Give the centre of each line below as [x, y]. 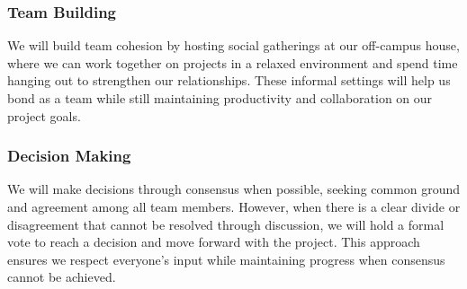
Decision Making [69, 156]
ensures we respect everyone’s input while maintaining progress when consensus [226, 259]
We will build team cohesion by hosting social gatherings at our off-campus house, [233, 45]
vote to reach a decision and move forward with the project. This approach [214, 242]
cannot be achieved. [62, 277]
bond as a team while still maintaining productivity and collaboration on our [220, 98]
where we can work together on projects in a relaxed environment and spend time [233, 62]
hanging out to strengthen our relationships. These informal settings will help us [229, 80]
